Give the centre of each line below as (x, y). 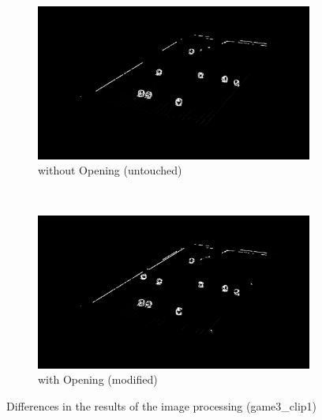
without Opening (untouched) (110, 170)
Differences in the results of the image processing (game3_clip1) (162, 405)
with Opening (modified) (98, 379)
